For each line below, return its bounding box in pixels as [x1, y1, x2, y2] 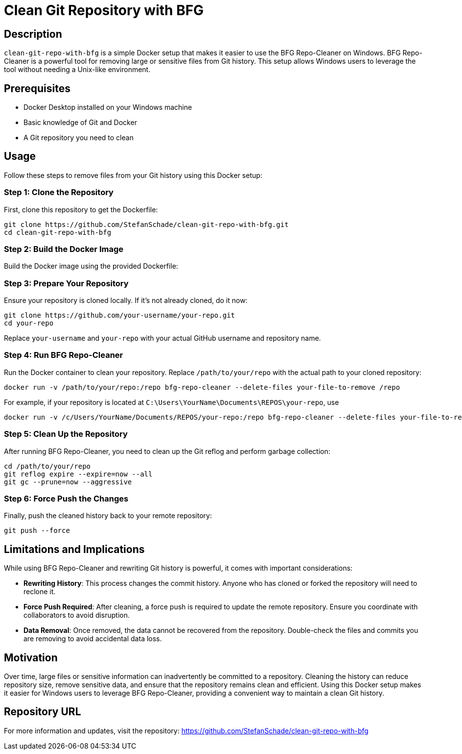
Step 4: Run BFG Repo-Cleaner [4, 350, 123, 360]
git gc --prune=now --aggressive [4, 478, 132, 486]
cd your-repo [4, 319, 54, 327]
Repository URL [4, 705, 81, 718]
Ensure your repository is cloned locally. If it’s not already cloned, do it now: [4, 296, 248, 305]
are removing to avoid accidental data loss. [23, 634, 162, 643]
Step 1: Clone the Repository [4, 187, 114, 198]
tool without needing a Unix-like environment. [4, 65, 151, 74]
